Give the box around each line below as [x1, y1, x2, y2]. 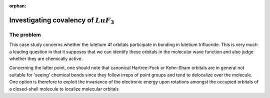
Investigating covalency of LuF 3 [9, 15, 114, 25]
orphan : [9, 3, 26, 8]
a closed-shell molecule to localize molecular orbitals [9, 85, 119, 92]
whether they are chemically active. [9, 55, 83, 61]
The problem [9, 31, 41, 38]
